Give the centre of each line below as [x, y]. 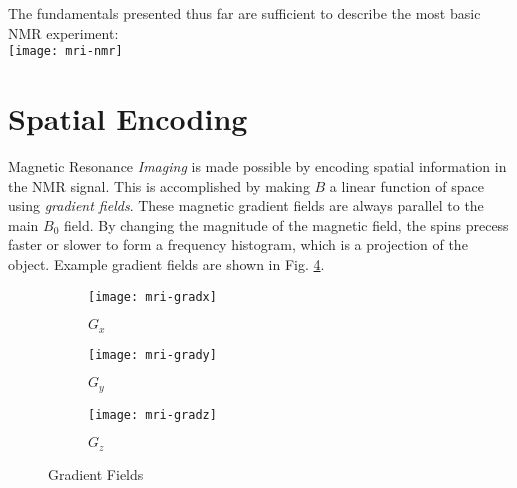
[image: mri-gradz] [152, 414]
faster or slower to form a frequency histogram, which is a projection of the [238, 244]
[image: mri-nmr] [65, 51]
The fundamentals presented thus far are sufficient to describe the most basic [244, 13]
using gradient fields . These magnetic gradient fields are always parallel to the [246, 205]
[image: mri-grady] [152, 354]
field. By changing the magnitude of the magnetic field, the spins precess [286, 224]
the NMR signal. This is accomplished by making [159, 185]
